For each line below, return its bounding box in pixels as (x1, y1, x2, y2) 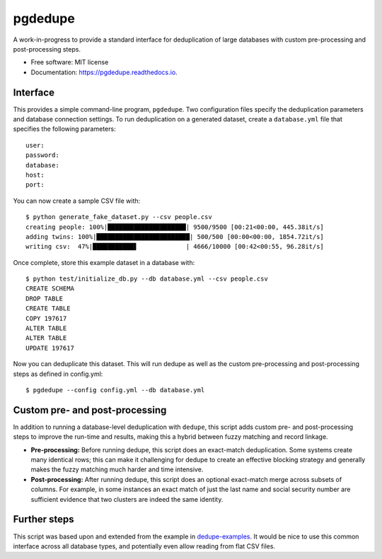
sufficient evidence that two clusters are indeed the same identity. (30, 495, 224, 503)
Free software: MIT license (30, 58, 109, 66)
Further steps (13, 513, 74, 526)
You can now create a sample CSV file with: (13, 196, 141, 205)
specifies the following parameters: (13, 124, 116, 134)
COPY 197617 (25, 314, 67, 322)
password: (25, 151, 59, 159)
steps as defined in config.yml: (13, 370, 103, 378)
